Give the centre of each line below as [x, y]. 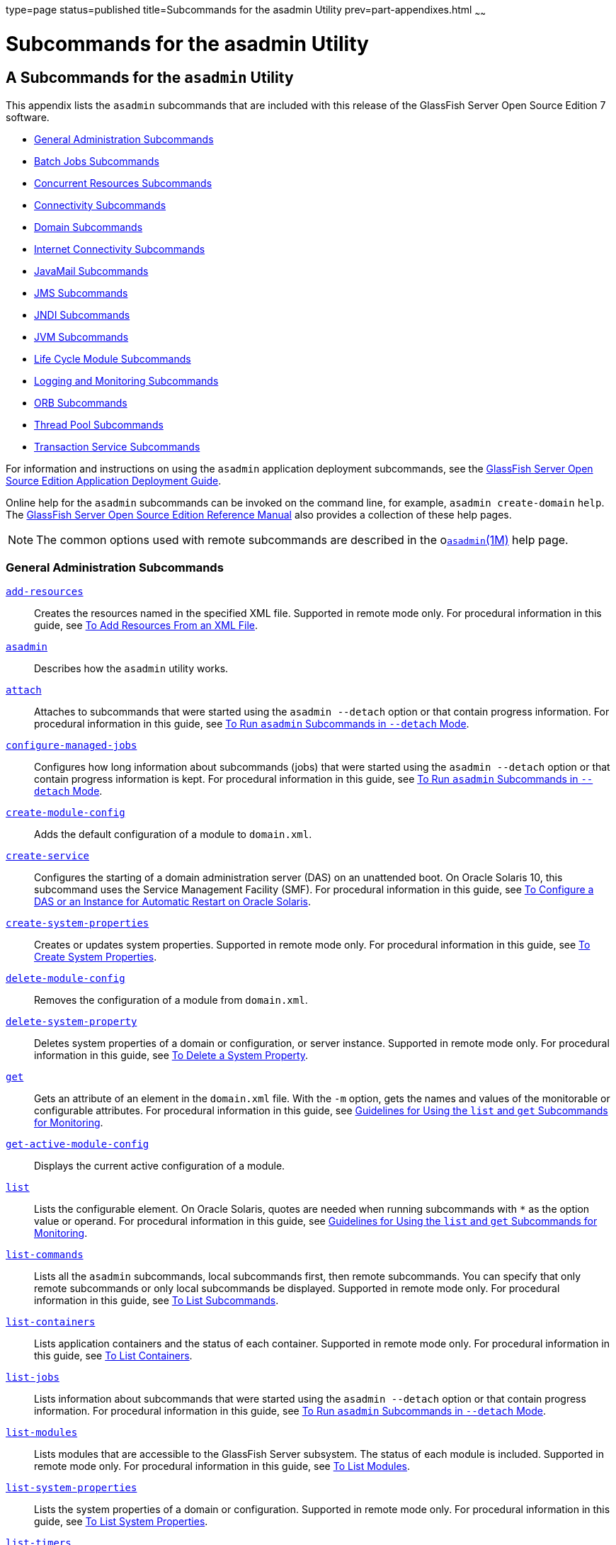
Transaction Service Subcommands [117, 446]
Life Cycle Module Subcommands [113, 358]
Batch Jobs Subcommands [97, 161]
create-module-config [65, 813]
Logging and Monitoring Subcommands [126, 380]
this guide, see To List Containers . [113, 1356]
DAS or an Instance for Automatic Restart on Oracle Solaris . [173, 902]
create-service [48, 856]
